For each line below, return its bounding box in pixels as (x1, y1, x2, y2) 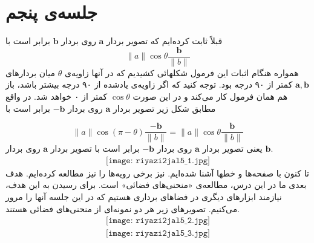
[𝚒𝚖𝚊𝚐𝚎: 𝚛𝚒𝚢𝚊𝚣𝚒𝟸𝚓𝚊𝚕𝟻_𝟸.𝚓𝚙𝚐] (106, 216, 210, 225)
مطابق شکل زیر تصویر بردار (113, 102, 216, 114)
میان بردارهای (5, 66, 56, 79)
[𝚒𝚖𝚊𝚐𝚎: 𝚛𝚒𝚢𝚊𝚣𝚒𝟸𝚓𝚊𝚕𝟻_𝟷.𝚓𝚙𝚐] (106, 156, 210, 165)
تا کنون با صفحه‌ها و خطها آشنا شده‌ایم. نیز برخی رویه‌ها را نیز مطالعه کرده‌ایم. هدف (5, 166, 309, 179)
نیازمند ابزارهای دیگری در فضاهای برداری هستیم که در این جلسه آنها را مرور (5, 190, 282, 203)
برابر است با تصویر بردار (50, 142, 140, 155)
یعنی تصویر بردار (202, 142, 263, 155)
